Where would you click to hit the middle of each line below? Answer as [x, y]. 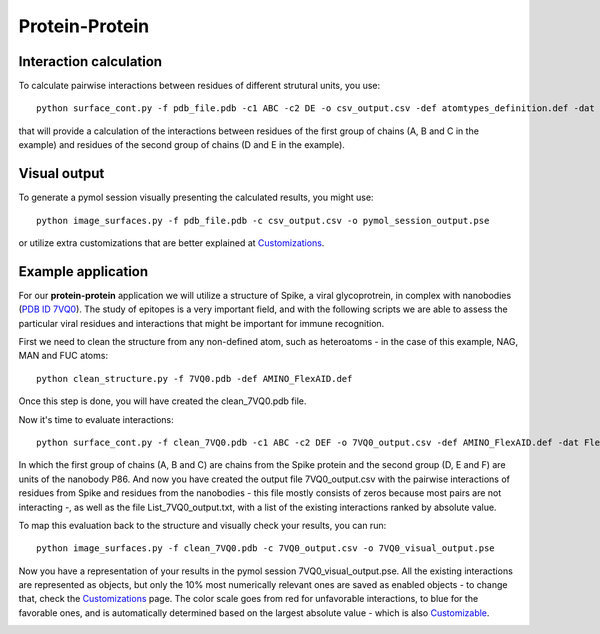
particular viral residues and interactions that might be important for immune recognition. [201, 323]
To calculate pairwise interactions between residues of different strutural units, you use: [199, 86]
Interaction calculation [90, 61]
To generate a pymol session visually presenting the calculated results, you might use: [196, 197]
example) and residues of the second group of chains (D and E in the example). [181, 145]
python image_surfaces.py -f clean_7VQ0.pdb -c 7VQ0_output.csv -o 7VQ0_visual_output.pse [265, 548]
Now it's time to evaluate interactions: [96, 419]
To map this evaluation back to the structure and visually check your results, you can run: [202, 525]
